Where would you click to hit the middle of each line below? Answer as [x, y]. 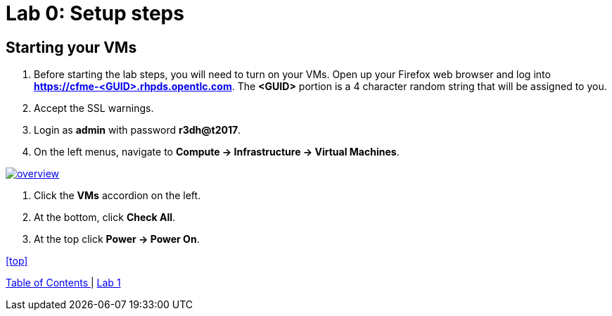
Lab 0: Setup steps [95, 13]
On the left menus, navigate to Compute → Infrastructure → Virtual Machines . [217, 152]
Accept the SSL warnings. [94, 108]
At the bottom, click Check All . [105, 217]
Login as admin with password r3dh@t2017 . [138, 130]
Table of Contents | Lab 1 [63, 283]
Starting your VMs [71, 47]
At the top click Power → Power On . [117, 239]
